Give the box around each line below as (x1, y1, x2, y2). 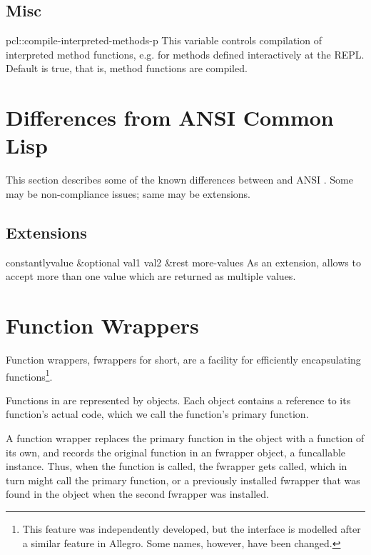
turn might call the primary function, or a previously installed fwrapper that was (6, 472, 360, 487)
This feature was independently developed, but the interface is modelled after (22, 521, 361, 536)
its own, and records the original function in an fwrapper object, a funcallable (6, 444, 346, 459)
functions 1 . (6, 366, 53, 384)
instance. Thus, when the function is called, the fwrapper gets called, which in (6, 459, 347, 474)
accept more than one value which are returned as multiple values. (6, 269, 296, 284)
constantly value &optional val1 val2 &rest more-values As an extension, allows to (6, 254, 361, 269)
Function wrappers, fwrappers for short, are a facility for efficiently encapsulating (6, 352, 361, 366)
